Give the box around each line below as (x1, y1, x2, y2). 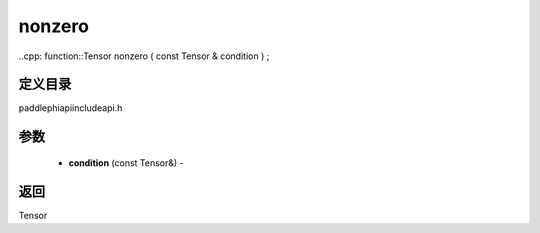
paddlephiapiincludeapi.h (18, 102, 123, 114)
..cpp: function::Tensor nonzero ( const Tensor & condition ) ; (18, 50, 270, 62)
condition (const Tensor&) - (68, 156, 184, 169)
